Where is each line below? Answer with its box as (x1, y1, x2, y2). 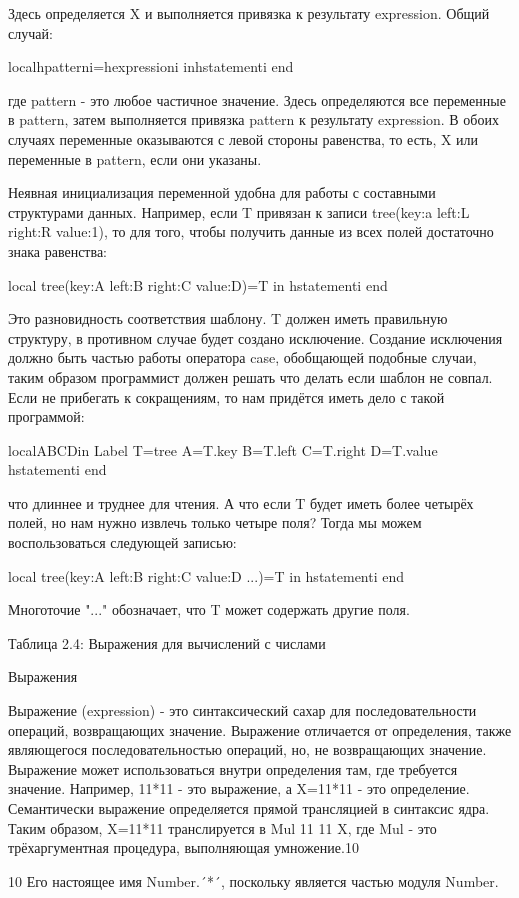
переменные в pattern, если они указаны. (8, 148, 262, 169)
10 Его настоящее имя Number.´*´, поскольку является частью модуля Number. (8, 870, 499, 891)
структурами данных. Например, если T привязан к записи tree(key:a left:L (8, 201, 470, 222)
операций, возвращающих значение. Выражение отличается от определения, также (8, 719, 512, 740)
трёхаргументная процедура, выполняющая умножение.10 (8, 837, 359, 858)
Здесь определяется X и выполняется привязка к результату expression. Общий (8, 3, 490, 23)
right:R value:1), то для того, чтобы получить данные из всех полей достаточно (8, 221, 494, 242)
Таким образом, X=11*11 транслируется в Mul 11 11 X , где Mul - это (8, 817, 437, 838)
